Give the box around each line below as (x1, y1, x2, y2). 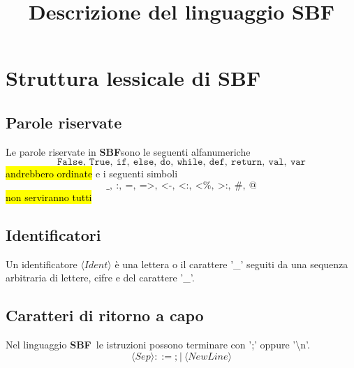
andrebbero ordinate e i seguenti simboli (6, 166, 178, 181)
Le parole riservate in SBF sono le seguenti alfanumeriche (6, 144, 251, 159)
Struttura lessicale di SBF (6, 64, 261, 92)
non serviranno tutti (6, 189, 92, 204)
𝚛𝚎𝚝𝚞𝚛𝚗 (231, 157, 263, 168)
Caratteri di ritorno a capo (6, 304, 204, 326)
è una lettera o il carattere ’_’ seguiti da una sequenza (115, 256, 348, 271)
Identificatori (6, 223, 101, 245)
